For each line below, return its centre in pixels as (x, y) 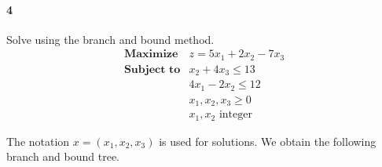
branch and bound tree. (63, 156)
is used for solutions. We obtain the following (268, 141)
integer (235, 115)
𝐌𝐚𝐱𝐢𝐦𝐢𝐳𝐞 (151, 54)
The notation (38, 141)
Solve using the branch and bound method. (110, 39)
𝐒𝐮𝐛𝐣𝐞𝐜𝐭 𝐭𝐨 (152, 69)
